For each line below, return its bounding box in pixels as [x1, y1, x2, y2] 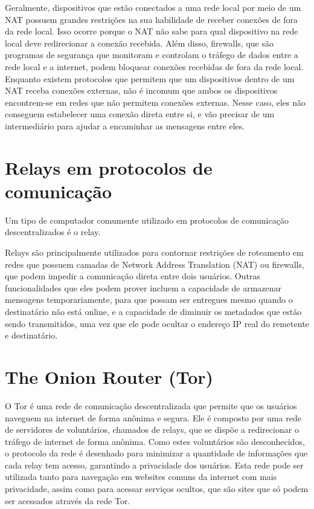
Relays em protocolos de [5, 155, 213, 180]
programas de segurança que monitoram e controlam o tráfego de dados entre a [5, 48, 298, 61]
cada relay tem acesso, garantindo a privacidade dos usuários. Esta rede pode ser [5, 458, 304, 471]
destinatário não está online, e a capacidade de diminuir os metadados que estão [5, 305, 302, 317]
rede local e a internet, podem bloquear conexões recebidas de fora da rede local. [5, 60, 304, 73]
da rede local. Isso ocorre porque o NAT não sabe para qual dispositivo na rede [5, 25, 298, 37]
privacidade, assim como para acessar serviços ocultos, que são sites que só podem [5, 482, 309, 495]
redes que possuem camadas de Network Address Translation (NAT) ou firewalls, [5, 258, 304, 270]
